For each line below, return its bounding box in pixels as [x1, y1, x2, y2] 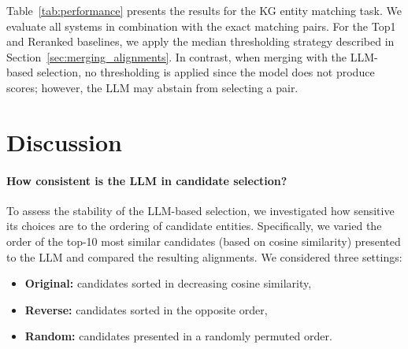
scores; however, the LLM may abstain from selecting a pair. [6, 79, 299, 95]
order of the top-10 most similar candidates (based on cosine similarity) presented [6, 232, 401, 249]
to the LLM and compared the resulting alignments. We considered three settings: [6, 248, 402, 265]
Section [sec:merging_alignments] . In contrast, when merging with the [6, 48, 347, 65]
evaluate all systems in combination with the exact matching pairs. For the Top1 [6, 17, 396, 34]
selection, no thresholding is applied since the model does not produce [36, 64, 375, 80]
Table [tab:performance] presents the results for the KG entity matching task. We [6, 2, 402, 18]
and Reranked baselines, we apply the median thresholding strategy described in [6, 33, 395, 50]
